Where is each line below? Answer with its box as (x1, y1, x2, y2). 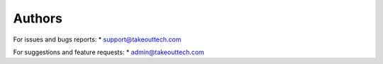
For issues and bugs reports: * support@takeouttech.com (13, 35, 182, 44)
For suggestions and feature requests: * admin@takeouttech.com (13, 48, 205, 56)
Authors (13, 11, 63, 26)
